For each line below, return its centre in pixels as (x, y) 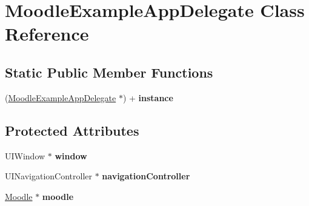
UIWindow (25, 155)
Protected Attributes (72, 130)
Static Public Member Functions (109, 72)
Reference (47, 34)
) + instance (148, 97)
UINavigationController (48, 176)
